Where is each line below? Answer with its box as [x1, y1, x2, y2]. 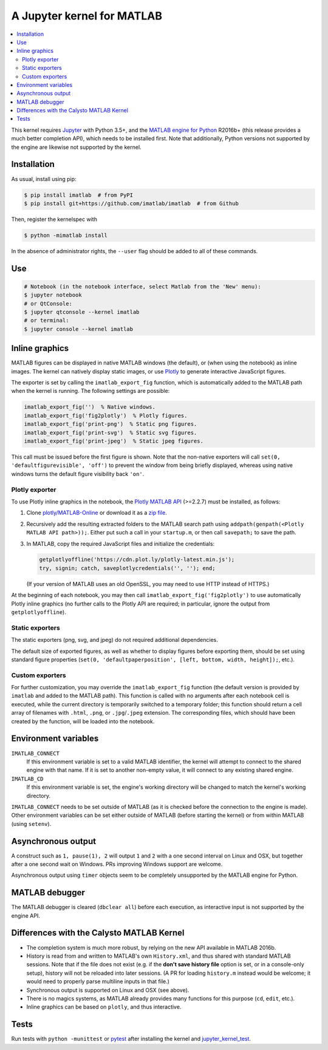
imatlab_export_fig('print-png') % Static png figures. [24, 421, 197, 428]
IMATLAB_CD [11, 775, 44, 782]
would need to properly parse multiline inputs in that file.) [26, 978, 170, 985]
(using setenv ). [11, 820, 52, 827]
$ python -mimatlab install [24, 231, 108, 239]
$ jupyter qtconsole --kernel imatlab [24, 309, 140, 316]
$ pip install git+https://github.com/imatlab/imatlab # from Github [24, 200, 239, 206]
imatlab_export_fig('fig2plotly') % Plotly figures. [24, 412, 188, 419]
